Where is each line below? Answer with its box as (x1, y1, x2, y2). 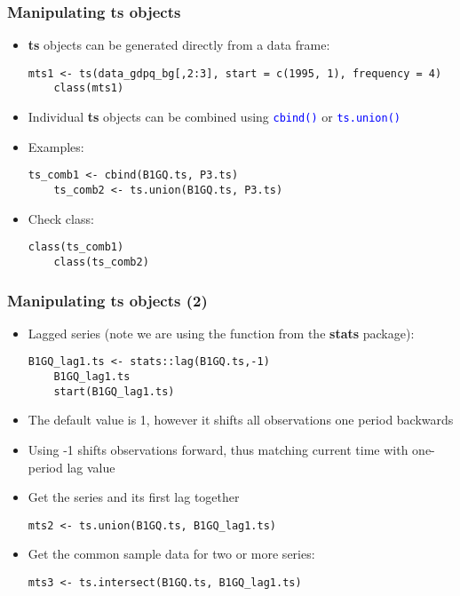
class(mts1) (53, 82, 124, 95)
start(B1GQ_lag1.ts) (53, 385, 175, 398)
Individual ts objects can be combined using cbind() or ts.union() (28, 107, 401, 126)
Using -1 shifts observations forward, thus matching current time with (28, 440, 408, 458)
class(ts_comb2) (53, 255, 149, 268)
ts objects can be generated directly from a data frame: (28, 36, 330, 54)
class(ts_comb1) (28, 241, 124, 254)
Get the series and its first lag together (28, 488, 240, 506)
